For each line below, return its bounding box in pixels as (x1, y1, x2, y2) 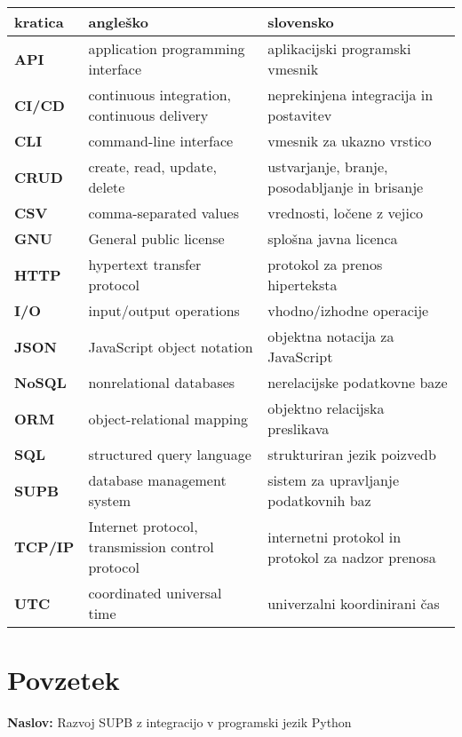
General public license (88, 228, 225, 249)
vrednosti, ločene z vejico (267, 202, 424, 223)
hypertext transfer (88, 254, 202, 274)
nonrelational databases (88, 372, 235, 392)
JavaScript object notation (88, 336, 253, 357)
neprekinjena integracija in (267, 84, 434, 105)
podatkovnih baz (267, 490, 371, 511)
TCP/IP (14, 536, 75, 557)
